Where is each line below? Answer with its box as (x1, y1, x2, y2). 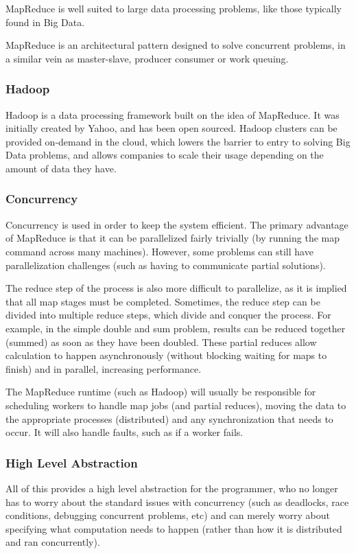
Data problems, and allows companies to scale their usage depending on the (5, 148, 324, 162)
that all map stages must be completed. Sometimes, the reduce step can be (5, 294, 320, 308)
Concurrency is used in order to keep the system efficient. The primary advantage (5, 217, 348, 231)
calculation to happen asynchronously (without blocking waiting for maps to (5, 348, 327, 362)
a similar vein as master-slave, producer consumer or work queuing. (5, 51, 289, 65)
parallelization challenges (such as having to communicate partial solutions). (5, 257, 326, 272)
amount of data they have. (5, 161, 117, 175)
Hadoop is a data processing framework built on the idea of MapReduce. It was (5, 107, 340, 122)
